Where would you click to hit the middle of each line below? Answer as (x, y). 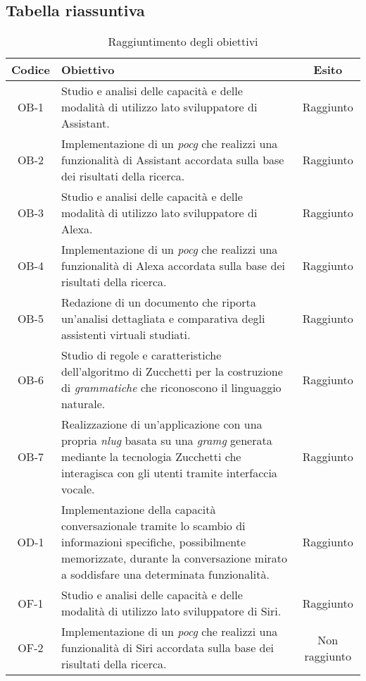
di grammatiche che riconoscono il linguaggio (171, 388)
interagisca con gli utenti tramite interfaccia (169, 473)
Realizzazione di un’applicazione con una (162, 424)
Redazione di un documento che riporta (158, 302)
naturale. (83, 404)
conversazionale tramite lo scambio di (153, 526)
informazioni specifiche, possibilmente (153, 542)
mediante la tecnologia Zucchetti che (151, 457)
